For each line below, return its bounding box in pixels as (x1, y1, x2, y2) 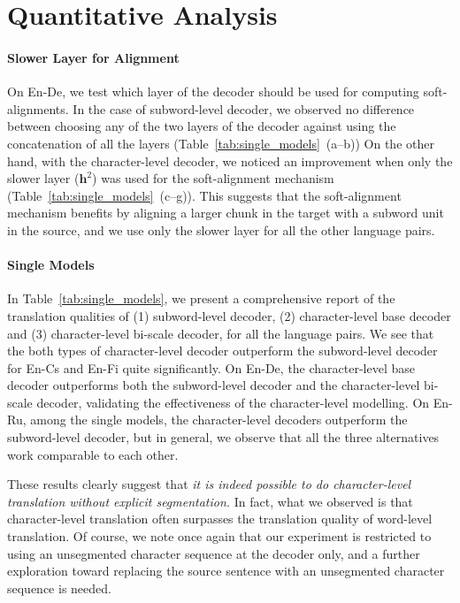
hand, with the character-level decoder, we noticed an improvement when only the (7, 151, 453, 170)
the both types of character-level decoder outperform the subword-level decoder (7, 341, 438, 360)
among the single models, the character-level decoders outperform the (30, 410, 408, 429)
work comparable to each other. (7, 445, 179, 463)
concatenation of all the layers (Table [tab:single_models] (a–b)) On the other (7, 134, 434, 152)
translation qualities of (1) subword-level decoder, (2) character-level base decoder (7, 306, 451, 324)
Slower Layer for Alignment (7, 48, 180, 66)
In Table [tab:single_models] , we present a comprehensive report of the (7, 289, 395, 308)
